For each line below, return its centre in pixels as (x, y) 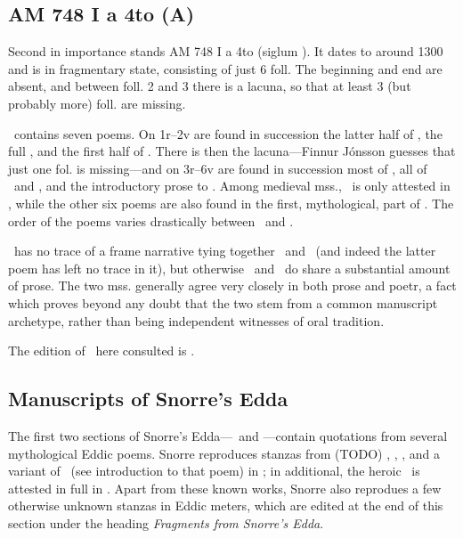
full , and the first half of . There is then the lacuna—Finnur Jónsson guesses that (232, 151)
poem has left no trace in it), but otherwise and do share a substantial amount (229, 268)
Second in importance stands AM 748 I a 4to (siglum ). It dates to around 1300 (226, 51)
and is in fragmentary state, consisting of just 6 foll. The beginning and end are (225, 68)
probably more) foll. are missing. (97, 103)
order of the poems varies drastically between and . (151, 220)
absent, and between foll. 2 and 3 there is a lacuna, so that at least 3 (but (210, 86)
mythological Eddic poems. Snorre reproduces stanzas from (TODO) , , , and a (224, 453)
